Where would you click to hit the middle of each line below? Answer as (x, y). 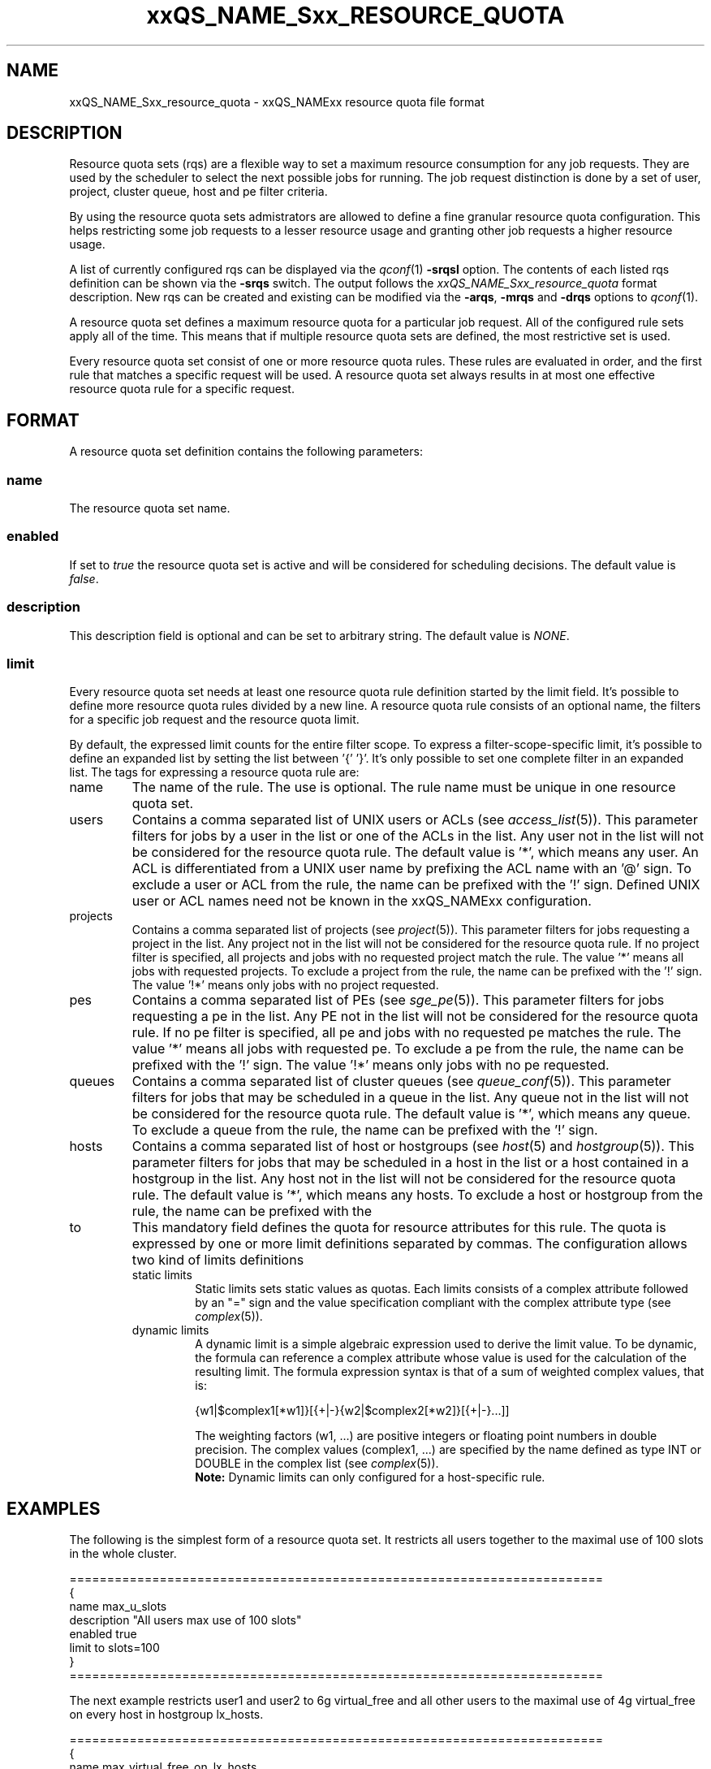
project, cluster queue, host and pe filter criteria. (198, 192)
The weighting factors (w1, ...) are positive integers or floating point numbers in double (426, 1436)
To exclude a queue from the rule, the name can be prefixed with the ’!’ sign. (365, 1130)
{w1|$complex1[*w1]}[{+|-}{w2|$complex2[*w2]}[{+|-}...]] (352, 1411)
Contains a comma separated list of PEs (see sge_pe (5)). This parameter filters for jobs (398, 1000)
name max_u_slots (118, 1607)
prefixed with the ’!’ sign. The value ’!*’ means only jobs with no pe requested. (371, 1065)
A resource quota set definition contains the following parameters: (246, 452)
